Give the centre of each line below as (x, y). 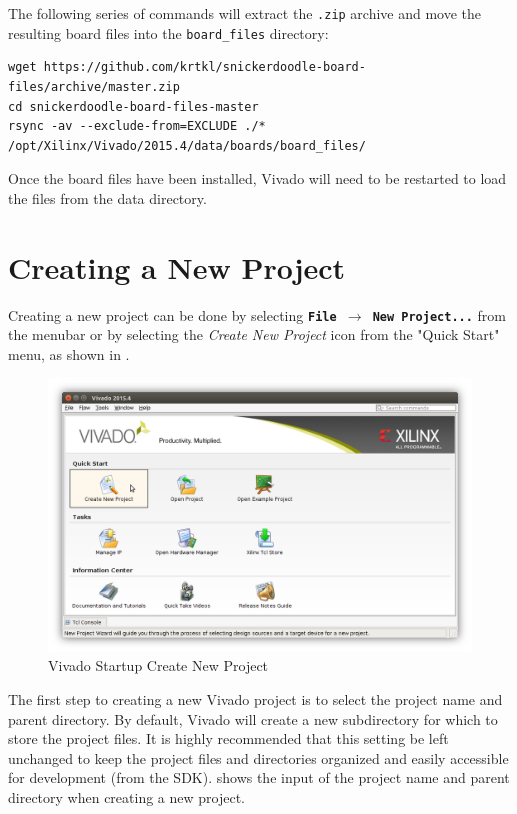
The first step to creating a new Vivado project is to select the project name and (255, 698)
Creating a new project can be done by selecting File (172, 314)
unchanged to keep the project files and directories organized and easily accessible (258, 757)
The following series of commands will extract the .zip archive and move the (245, 13)
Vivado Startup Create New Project (158, 665)
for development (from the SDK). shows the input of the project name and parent (259, 777)
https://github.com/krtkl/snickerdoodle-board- (204, 67)
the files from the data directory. (107, 197)
